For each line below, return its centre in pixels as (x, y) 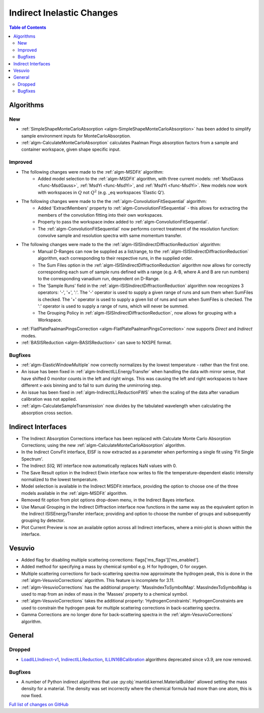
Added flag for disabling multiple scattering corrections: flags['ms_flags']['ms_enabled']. (110, 560)
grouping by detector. (43, 520)
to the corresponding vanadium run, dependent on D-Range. (99, 279)
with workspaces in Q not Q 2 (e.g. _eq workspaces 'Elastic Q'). (102, 192)
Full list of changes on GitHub (39, 705)
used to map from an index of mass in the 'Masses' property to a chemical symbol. (105, 594)
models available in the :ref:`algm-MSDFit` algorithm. (74, 493)
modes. (29, 335)
